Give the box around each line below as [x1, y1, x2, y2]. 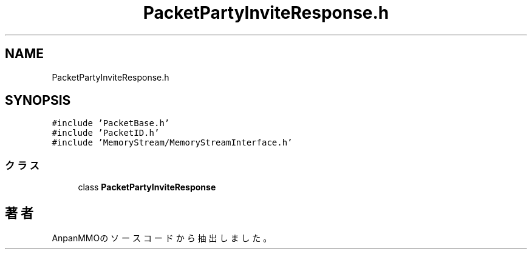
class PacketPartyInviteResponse [78, 182, 216, 193]
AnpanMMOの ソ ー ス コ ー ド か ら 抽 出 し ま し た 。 [52, 233, 272, 244]
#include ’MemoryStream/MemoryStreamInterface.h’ [52, 138, 293, 148]
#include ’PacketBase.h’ [52, 118, 170, 129]
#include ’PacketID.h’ [52, 128, 160, 138]
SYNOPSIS [5, 93, 71, 109]
